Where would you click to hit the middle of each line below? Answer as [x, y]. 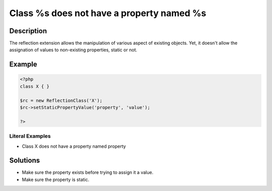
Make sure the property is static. [56, 179]
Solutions [25, 161]
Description [28, 31]
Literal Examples [30, 136]
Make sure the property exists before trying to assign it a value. [88, 172]
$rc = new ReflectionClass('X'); [61, 100]
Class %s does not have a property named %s [108, 13]
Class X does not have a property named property [74, 146]
